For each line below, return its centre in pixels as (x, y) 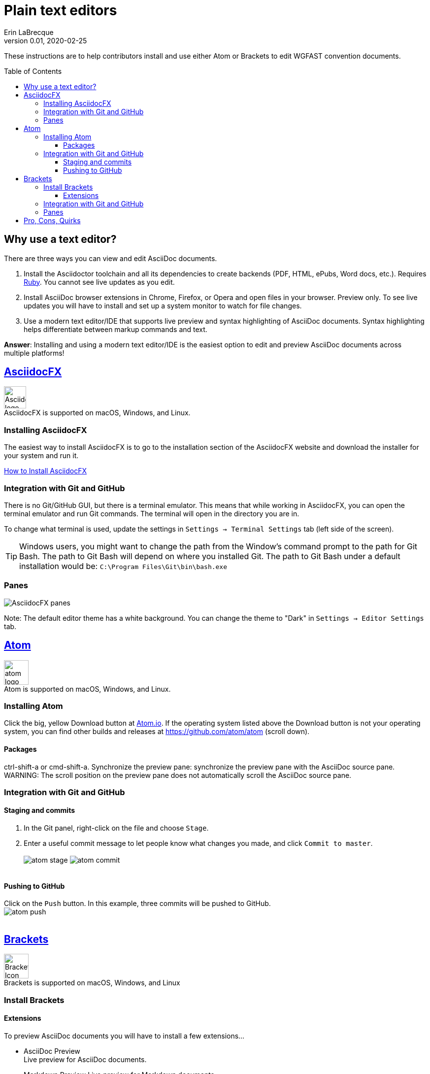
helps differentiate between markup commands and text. (116, 329)
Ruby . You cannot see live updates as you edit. (99, 282)
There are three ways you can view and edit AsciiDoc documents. (111, 258)
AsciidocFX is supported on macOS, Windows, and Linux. (97, 413)
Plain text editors (61, 10)
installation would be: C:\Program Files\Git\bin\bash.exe (123, 566)
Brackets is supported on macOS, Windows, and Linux (92, 983)
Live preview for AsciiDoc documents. (85, 1059)
